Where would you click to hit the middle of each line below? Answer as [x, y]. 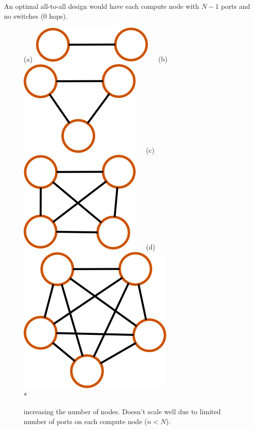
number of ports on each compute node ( [86, 421]
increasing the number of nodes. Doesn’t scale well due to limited [122, 412]
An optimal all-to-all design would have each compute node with [102, 6]
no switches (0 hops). [36, 16]
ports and [236, 6]
